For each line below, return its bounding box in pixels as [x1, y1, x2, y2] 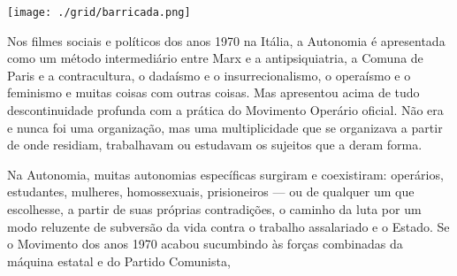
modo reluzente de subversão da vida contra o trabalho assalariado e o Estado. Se [7, 217, 450, 235]
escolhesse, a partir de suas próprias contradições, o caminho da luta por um [7, 200, 422, 218]
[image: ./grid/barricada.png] [7, 6, 191, 19]
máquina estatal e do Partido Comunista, [7, 251, 231, 270]
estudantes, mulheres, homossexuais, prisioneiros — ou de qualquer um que [7, 182, 415, 201]
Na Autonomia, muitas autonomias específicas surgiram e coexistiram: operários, [7, 165, 444, 183]
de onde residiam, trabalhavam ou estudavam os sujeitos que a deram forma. [7, 135, 423, 154]
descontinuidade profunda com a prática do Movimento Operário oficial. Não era [7, 101, 444, 119]
